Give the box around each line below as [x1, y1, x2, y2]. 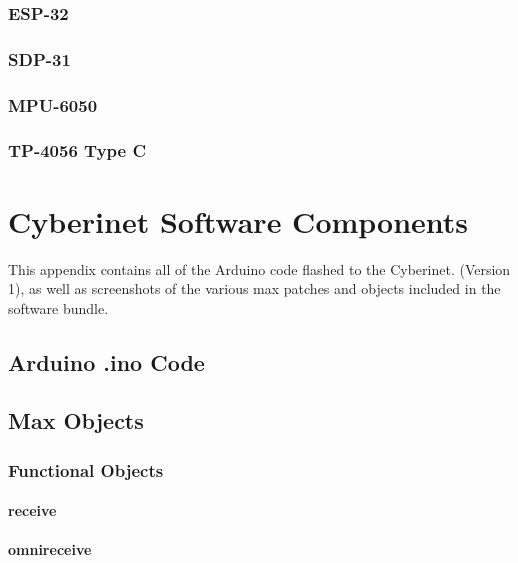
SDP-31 [8, 46, 71, 71]
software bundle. [8, 297, 109, 318]
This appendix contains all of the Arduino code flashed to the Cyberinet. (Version [8, 258, 511, 279]
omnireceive [8, 539, 92, 560]
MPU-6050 [8, 92, 98, 117]
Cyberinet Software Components [8, 200, 469, 241]
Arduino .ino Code [8, 346, 205, 377]
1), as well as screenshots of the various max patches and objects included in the [8, 278, 501, 299]
